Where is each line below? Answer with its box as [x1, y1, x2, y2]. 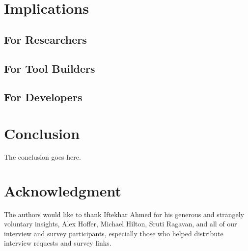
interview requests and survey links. [4, 238, 111, 248]
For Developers [4, 89, 83, 105]
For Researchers [4, 31, 87, 47]
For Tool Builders [4, 60, 95, 76]
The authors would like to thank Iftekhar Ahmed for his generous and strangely [4, 209, 244, 219]
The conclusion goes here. [4, 151, 81, 162]
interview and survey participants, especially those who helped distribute [4, 228, 223, 238]
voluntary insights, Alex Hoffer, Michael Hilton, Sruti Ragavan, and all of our [4, 219, 237, 229]
